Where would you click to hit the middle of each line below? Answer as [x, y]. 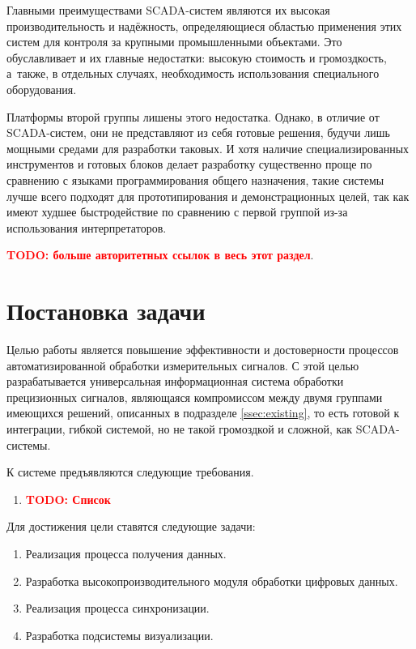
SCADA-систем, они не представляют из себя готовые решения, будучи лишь [198, 132]
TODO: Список [68, 499]
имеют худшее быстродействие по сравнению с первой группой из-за [177, 212]
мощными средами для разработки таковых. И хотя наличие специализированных [208, 148]
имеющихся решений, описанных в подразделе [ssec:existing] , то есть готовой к [203, 413]
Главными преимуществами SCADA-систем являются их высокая [168, 10]
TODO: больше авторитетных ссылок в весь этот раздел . [160, 255]
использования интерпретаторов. [87, 227]
